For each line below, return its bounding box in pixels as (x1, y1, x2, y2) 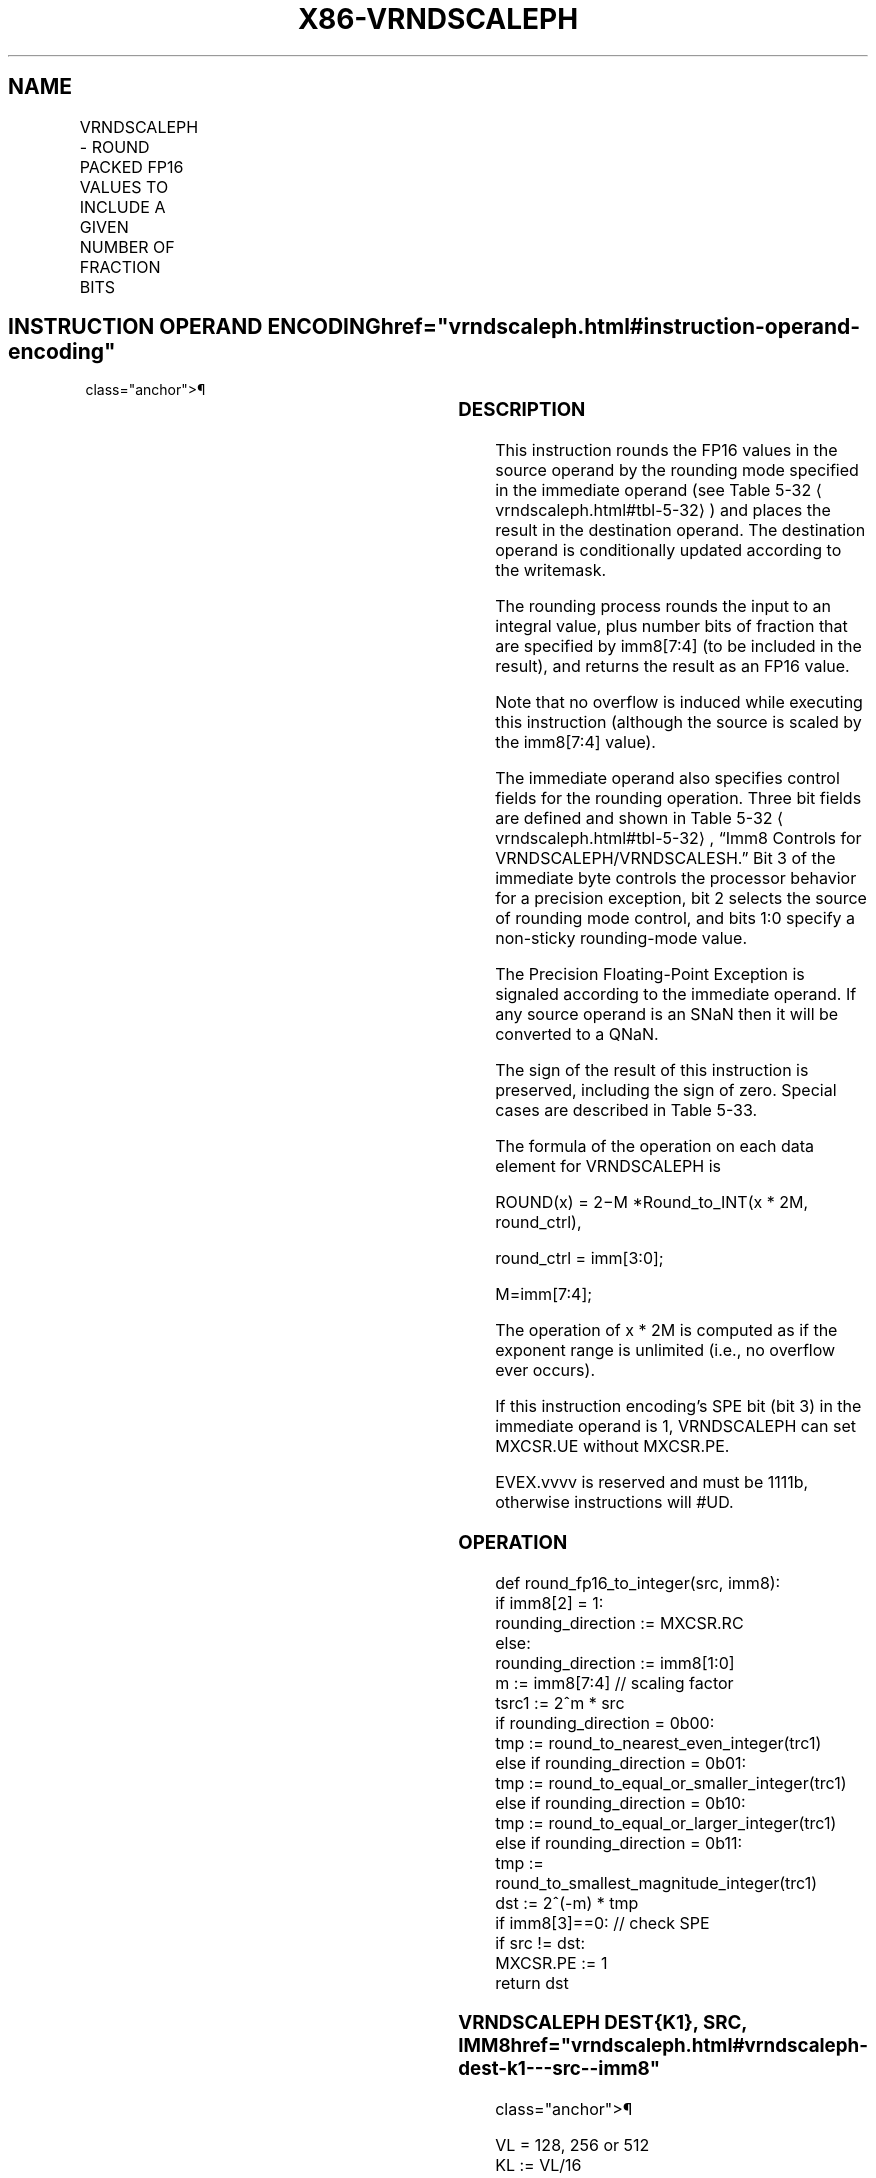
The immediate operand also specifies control (495, 768, 840, 789)
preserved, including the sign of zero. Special (495, 1080, 837, 1101)
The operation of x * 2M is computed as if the (495, 1320, 838, 1341)
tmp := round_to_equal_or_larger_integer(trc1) (495, 1812, 837, 1833)
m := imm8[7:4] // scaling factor (495, 1672, 734, 1693)
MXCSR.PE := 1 (495, 1952, 608, 1973)
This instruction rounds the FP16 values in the (495, 440, 838, 461)
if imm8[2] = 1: (495, 1592, 604, 1613)
